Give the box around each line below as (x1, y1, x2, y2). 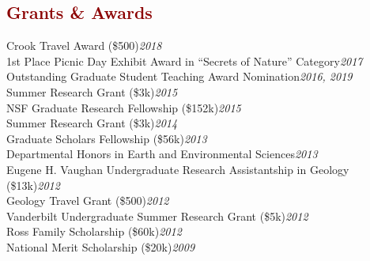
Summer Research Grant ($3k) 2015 (6, 83, 178, 100)
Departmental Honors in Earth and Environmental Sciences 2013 (6, 146, 318, 162)
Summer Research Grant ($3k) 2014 (6, 115, 178, 131)
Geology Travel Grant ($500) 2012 (6, 192, 169, 209)
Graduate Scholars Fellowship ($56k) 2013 (6, 130, 207, 146)
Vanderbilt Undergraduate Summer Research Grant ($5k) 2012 (6, 207, 308, 224)
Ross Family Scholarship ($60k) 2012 (6, 223, 182, 240)
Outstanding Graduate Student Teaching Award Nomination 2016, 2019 (6, 68, 353, 85)
